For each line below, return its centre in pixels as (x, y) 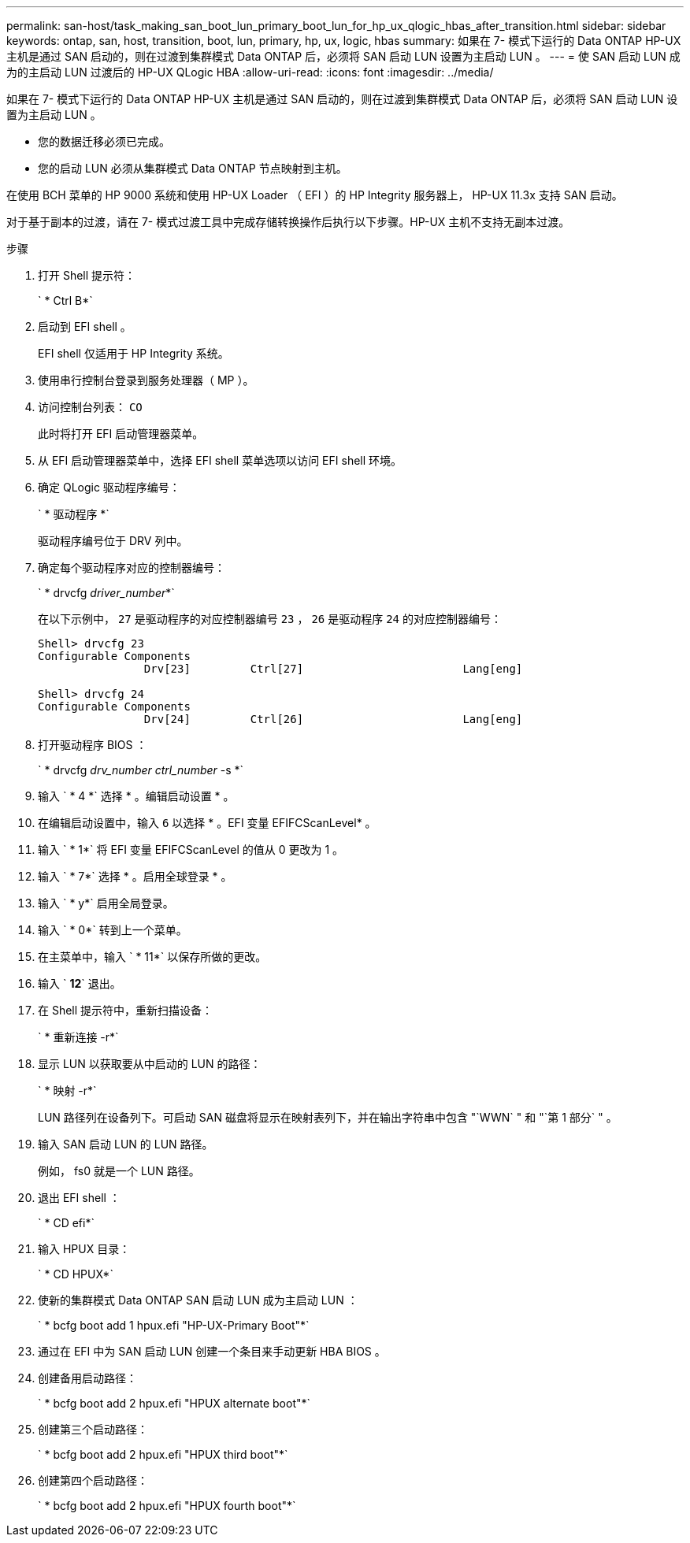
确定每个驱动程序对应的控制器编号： (132, 567)
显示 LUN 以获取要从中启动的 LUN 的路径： (150, 1064)
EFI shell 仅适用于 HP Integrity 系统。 (134, 353)
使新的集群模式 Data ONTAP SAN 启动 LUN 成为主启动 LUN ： (198, 1300)
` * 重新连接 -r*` (78, 1037)
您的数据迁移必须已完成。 (104, 141)
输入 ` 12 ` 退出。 (80, 983)
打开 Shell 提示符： (87, 275)
